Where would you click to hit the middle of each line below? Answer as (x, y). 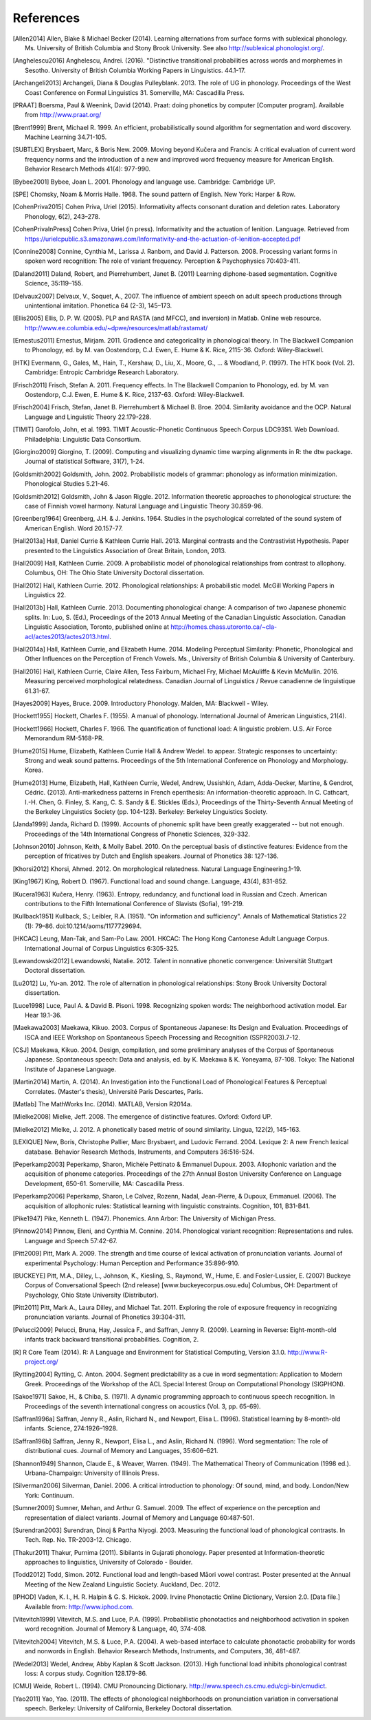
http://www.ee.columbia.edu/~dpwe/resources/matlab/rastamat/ (116, 327)
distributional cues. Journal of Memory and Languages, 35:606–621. (122, 1451)
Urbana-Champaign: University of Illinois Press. (92, 1473)
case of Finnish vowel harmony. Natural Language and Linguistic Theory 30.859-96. (144, 506)
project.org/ (42, 1362)
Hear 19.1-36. (43, 1015)
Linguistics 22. (46, 595)
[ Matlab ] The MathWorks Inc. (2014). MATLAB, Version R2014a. (102, 1104)
